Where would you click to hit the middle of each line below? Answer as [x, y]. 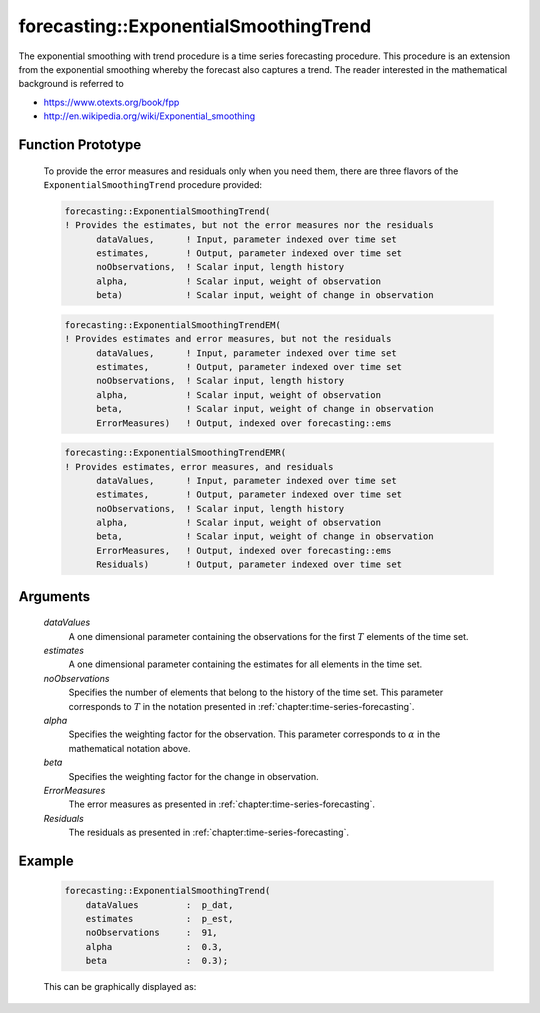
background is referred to [71, 84]
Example [46, 860]
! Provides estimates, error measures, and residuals [199, 466]
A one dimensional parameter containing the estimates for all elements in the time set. [245, 664]
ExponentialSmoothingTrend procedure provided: [153, 184]
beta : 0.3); [157, 961]
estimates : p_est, [159, 918]
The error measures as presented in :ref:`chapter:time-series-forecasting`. [221, 804]
